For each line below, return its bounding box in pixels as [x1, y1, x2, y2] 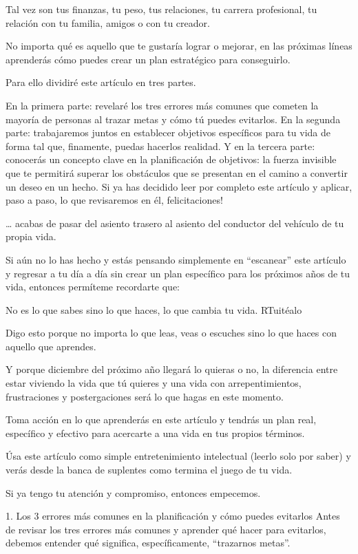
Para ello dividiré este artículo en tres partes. [6, 75, 196, 89]
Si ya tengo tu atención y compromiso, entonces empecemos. [6, 485, 261, 500]
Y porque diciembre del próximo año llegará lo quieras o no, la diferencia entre [6, 362, 338, 376]
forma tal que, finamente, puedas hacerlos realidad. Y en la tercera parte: [6, 138, 315, 153]
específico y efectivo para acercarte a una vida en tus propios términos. [6, 425, 305, 440]
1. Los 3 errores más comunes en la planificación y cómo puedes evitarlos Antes [6, 509, 340, 523]
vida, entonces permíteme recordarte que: [6, 279, 180, 294]
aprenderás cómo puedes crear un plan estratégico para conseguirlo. [6, 52, 291, 66]
